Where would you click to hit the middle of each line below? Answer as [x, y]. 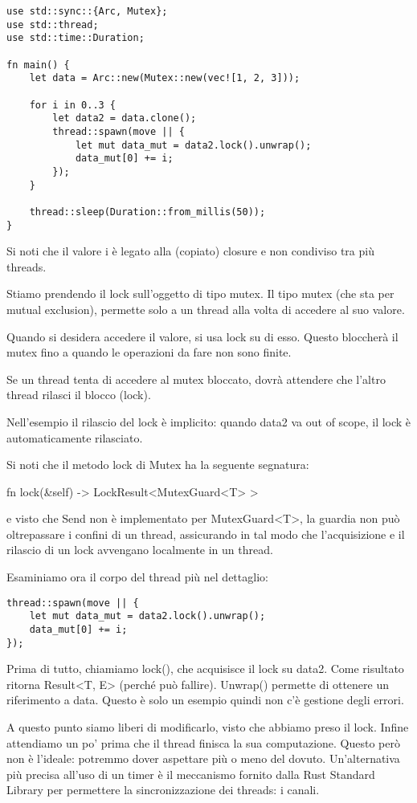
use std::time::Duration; [76, 38]
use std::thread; [53, 24]
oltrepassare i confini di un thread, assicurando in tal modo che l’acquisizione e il [206, 534]
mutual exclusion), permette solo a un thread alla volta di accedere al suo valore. [206, 309]
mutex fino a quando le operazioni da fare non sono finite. [149, 352]
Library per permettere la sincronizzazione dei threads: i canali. [163, 790]
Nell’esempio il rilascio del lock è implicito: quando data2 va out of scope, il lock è [209, 421]
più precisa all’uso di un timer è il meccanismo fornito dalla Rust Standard [191, 774]
